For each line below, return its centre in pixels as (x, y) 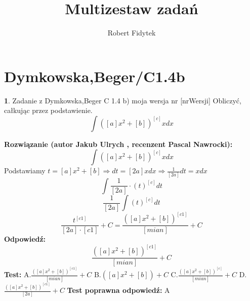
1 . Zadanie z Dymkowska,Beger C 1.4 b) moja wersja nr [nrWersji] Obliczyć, (123, 100)
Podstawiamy (25, 171)
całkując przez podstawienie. (48, 110)
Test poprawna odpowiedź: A (118, 290)
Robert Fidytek (132, 33)
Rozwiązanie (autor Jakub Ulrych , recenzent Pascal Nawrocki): (118, 144)
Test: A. (18, 274)
